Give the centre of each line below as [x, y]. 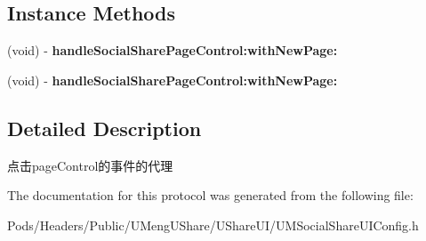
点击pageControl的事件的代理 [90, 165]
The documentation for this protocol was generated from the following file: [210, 195]
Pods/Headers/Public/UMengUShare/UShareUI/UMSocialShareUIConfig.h [213, 225]
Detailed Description [104, 128]
